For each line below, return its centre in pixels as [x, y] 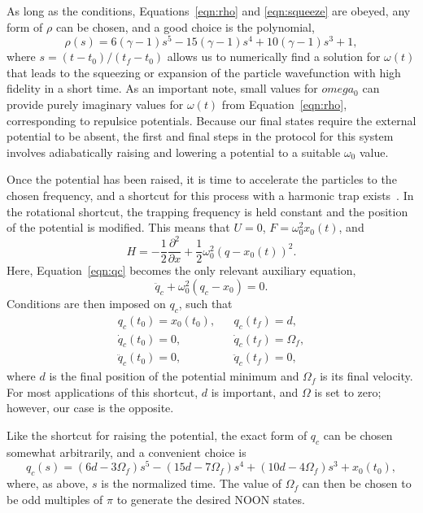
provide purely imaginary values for [95, 104]
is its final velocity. [366, 376]
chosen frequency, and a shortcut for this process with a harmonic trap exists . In [210, 196]
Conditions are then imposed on [86, 303]
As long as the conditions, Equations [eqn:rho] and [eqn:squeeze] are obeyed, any [209, 11]
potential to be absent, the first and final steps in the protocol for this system [200, 136]
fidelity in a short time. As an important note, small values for [162, 88]
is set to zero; [348, 391]
